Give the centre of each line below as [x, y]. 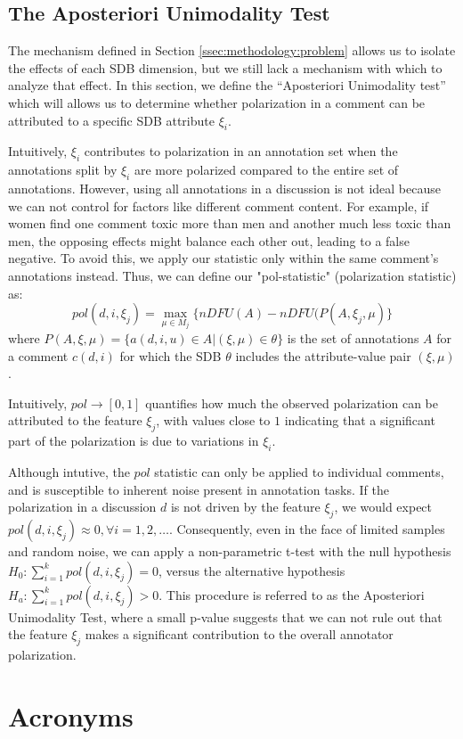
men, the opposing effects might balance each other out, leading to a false [209, 240]
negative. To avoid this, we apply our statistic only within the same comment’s [223, 258]
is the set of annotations [353, 337]
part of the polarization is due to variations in [134, 441]
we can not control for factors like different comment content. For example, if [219, 205]
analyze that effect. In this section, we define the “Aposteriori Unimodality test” [227, 85]
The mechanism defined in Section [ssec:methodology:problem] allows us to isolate [232, 50]
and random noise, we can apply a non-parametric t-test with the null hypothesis [230, 550]
